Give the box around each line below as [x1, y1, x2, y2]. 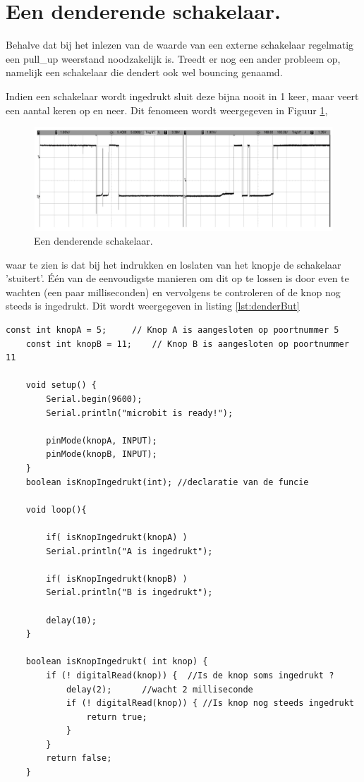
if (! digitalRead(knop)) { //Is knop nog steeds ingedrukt [66, 698, 354, 709]
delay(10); [46, 615, 97, 625]
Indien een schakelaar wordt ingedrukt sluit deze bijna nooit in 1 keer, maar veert [6, 88, 359, 103]
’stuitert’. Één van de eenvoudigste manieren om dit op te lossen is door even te [6, 271, 349, 286]
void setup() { [25, 380, 97, 391]
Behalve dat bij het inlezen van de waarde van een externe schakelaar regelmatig [6, 37, 354, 52]
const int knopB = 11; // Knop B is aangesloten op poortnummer [25, 338, 349, 349]
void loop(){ [25, 504, 87, 515]
